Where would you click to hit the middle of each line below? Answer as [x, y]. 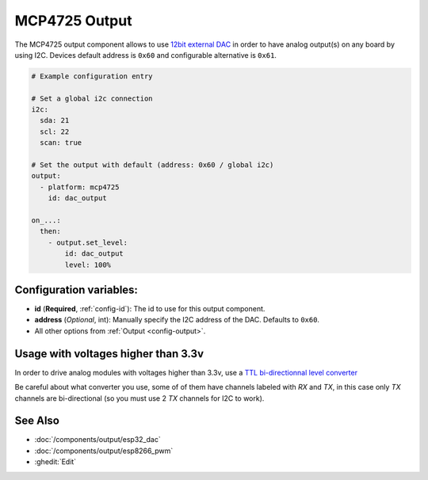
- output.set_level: [88, 242]
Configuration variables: [76, 290]
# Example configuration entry [92, 76]
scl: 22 [55, 131]
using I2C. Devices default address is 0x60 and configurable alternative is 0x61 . [146, 55]
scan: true [61, 143]
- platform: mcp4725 [80, 187]
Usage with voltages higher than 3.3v [109, 354]
